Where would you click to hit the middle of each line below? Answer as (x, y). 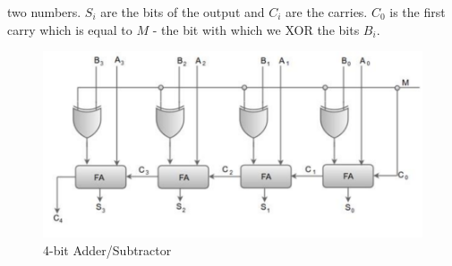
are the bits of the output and (183, 12)
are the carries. (327, 12)
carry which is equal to (70, 29)
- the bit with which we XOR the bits (256, 29)
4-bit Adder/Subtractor (107, 249)
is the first (418, 12)
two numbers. (44, 12)
